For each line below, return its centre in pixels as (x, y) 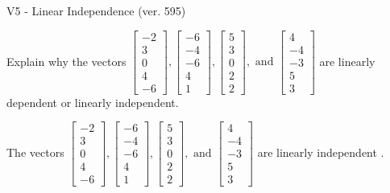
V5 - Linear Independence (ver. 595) (96, 10)
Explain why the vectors (66, 61)
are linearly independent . (321, 152)
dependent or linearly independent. (93, 102)
